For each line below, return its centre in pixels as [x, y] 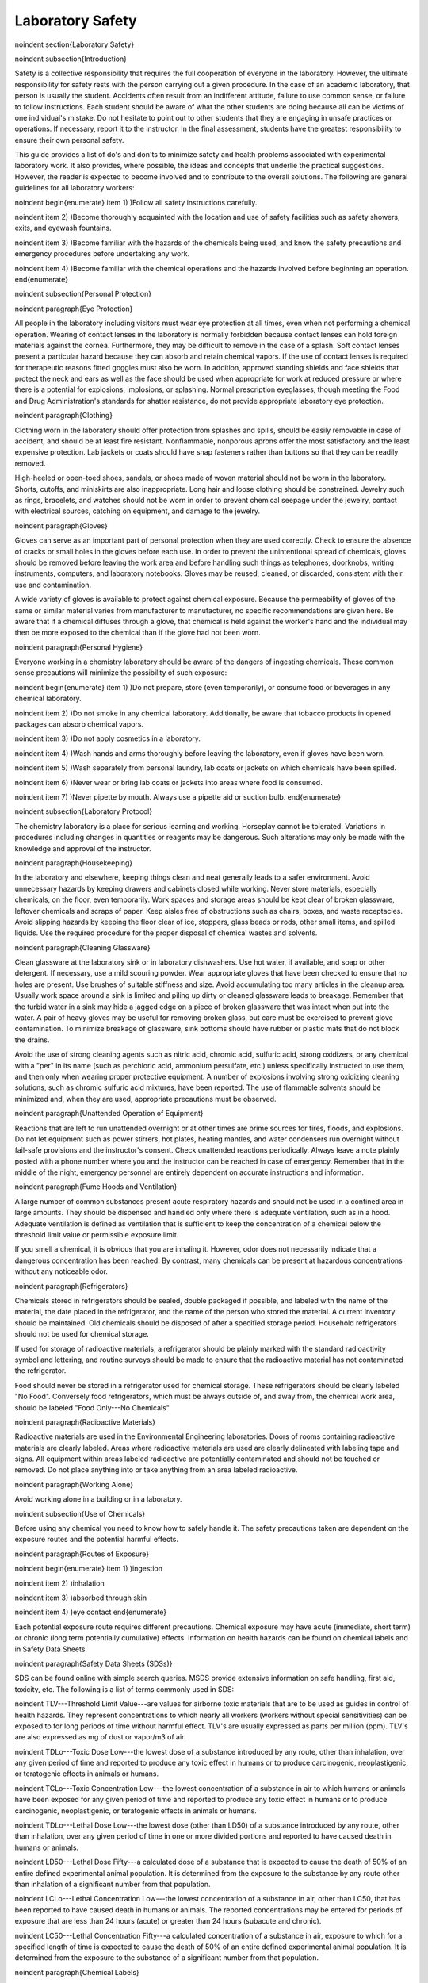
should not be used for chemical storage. [82, 1334]
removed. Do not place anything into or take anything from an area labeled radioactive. [156, 1470]
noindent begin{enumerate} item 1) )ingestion [88, 1569]
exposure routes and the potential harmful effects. [96, 1540]
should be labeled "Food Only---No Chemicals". [93, 1407]
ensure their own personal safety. [69, 140]
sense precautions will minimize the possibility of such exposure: [121, 673]
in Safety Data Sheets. [51, 1649]
